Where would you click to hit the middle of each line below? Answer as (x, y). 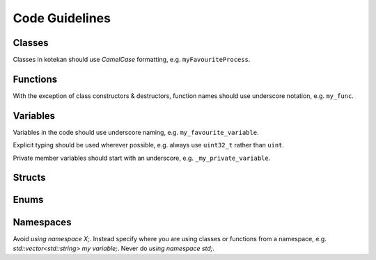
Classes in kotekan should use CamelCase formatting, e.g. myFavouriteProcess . (132, 60)
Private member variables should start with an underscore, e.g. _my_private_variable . (142, 158)
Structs (29, 178)
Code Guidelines (62, 18)
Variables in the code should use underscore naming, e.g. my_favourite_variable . (136, 132)
